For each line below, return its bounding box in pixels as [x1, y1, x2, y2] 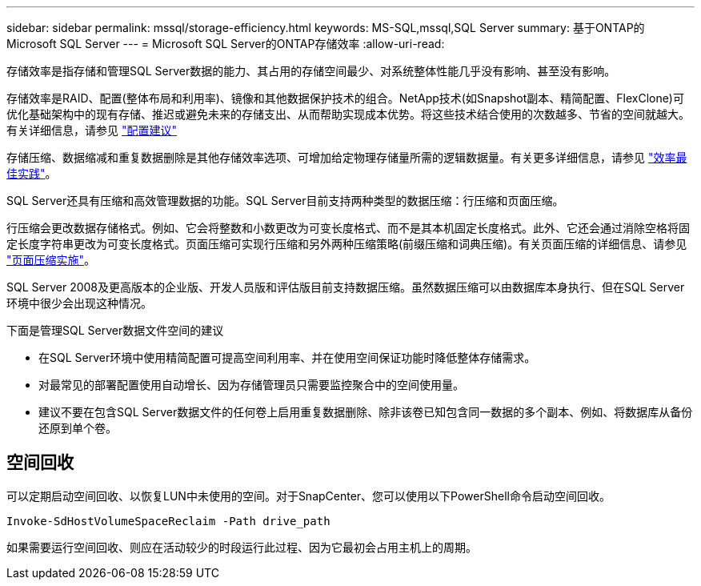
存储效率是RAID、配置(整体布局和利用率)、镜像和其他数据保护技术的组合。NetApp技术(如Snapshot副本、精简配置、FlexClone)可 [6, 91, 684, 105]
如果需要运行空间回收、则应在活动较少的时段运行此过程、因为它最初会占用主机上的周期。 [6, 540, 477, 554]
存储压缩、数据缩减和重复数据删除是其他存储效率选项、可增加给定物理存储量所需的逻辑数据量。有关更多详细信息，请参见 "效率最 [6, 151, 687, 164]
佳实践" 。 [6, 167, 57, 180]
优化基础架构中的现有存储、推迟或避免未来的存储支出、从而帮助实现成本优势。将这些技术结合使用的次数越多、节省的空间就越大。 [6, 107, 690, 121]
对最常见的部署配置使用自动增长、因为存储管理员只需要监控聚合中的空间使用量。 [38, 378, 464, 391]
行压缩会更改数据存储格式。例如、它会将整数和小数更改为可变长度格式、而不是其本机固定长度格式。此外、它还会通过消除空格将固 [6, 221, 690, 235]
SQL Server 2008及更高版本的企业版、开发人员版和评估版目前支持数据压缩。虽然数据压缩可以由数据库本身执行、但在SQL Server [6, 280, 685, 294]
